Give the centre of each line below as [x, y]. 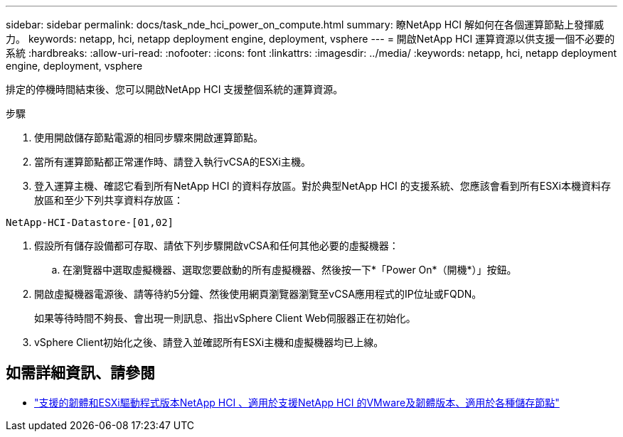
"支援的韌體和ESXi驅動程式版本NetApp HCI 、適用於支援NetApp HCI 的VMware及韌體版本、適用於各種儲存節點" [297, 402]
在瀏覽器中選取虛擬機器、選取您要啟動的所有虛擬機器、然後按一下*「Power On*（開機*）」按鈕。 [290, 270]
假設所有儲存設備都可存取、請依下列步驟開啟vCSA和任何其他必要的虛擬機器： [217, 246]
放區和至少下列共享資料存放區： [109, 200]
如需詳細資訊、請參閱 [80, 373]
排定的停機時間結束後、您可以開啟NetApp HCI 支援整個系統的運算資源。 [175, 89]
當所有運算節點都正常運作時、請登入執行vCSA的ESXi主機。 [172, 162]
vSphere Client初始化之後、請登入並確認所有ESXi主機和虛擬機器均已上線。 [209, 342]
